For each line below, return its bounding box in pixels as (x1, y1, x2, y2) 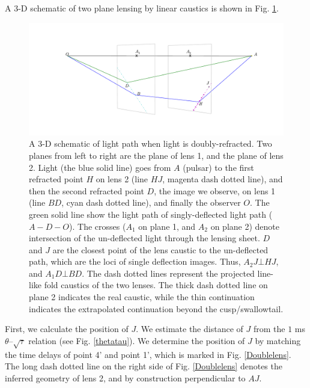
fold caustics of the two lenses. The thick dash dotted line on (44, 279, 268, 291)
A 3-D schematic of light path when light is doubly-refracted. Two (29, 137, 272, 150)
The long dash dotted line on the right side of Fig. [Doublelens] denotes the (5, 360, 282, 372)
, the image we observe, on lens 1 (154, 184, 276, 197)
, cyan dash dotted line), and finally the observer (61, 196, 241, 209)
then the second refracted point (29, 184, 144, 197)
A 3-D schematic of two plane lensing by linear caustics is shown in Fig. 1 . (5, 2, 279, 14)
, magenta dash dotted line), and (162, 173, 283, 185)
